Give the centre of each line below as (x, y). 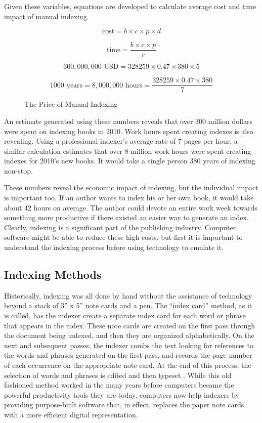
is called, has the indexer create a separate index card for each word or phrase (125, 315)
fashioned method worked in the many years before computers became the (119, 385)
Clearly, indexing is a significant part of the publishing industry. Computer (120, 227)
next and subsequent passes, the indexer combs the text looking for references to (129, 345)
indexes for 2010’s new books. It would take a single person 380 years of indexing (130, 161)
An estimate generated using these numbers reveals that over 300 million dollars (128, 121)
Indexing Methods (53, 274)
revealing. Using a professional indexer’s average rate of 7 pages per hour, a (121, 141)
